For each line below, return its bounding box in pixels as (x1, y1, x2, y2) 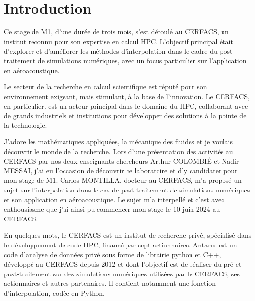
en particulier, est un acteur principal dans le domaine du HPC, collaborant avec (4, 101, 248, 111)
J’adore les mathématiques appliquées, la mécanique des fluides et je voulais (4, 137, 233, 147)
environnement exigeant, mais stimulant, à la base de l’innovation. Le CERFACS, (4, 91, 250, 101)
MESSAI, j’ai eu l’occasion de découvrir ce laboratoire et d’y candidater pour (4, 165, 238, 175)
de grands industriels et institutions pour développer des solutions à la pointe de (4, 110, 247, 120)
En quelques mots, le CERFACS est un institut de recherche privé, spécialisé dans (4, 230, 252, 240)
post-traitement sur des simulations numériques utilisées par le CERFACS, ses (4, 268, 240, 278)
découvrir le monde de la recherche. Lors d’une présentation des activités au (4, 146, 233, 156)
